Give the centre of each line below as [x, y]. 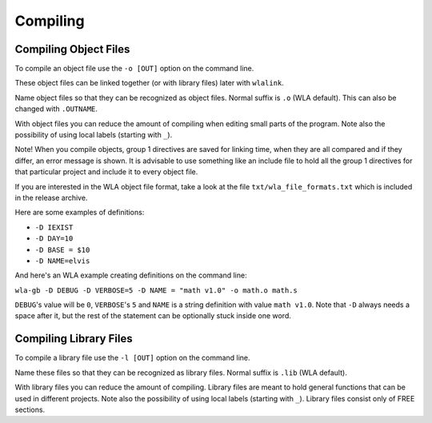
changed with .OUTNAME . [56, 109]
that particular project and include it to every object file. [106, 172]
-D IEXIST [54, 227]
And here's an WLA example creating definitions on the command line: [131, 275]
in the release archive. [51, 198]
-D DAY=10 [54, 239]
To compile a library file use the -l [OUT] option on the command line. [133, 358]
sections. [30, 409]
